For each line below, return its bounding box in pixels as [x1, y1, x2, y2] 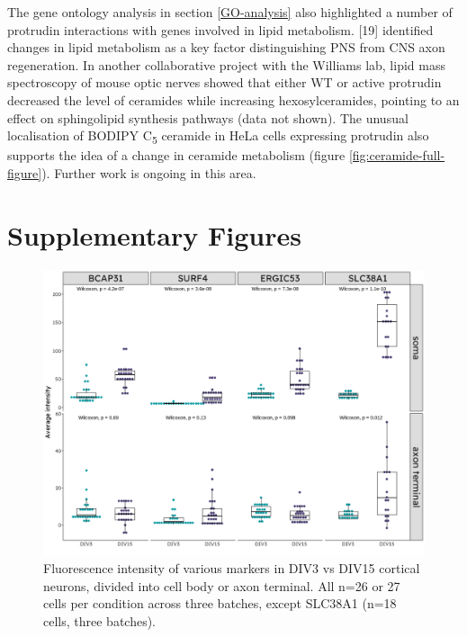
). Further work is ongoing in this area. [41, 163, 256, 182]
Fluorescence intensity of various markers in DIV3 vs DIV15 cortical [43, 559, 420, 578]
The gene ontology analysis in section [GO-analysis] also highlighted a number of [7, 3, 453, 21]
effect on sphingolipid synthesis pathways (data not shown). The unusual [7, 108, 409, 127]
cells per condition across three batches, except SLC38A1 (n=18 [43, 594, 397, 613]
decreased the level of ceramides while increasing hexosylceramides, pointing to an [7, 90, 460, 109]
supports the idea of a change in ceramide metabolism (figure [7, 146, 346, 165]
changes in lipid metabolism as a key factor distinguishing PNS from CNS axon [7, 38, 445, 57]
